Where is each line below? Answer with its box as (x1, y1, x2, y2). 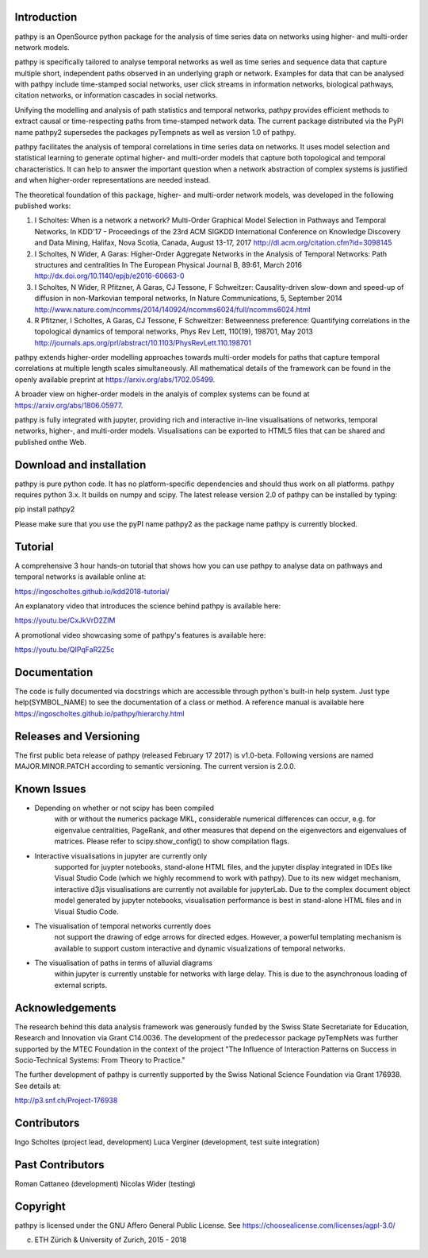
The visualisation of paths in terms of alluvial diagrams (34, 958, 213, 968)
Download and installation (14, 457, 147, 472)
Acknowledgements (14, 1001, 117, 1014)
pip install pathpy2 (14, 504, 75, 514)
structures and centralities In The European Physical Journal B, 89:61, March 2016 (34, 260, 303, 269)
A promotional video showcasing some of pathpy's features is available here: (14, 630, 266, 639)
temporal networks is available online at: (14, 572, 147, 581)
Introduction (14, 10, 78, 24)
